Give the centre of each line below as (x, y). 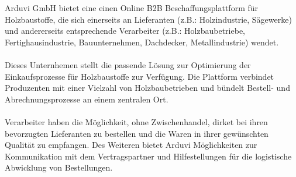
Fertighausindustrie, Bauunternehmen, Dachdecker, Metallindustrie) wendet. (142, 42)
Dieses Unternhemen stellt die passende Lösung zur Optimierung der (128, 64)
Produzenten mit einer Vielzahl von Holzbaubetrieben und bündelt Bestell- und (147, 88)
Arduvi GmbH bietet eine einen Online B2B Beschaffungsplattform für (132, 8)
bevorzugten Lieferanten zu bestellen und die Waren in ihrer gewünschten (137, 133)
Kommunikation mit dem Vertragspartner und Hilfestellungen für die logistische (148, 156)
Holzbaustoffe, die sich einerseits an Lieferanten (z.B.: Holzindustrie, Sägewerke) (148, 19)
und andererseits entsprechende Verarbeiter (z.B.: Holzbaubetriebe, (125, 31)
